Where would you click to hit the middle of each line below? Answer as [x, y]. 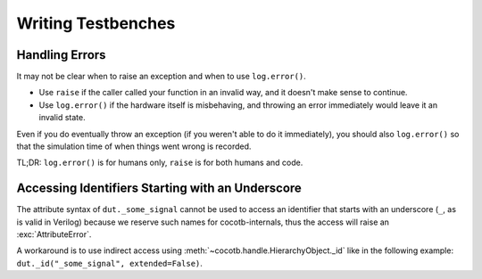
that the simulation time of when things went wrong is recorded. [134, 146]
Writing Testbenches [96, 23]
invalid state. [62, 118]
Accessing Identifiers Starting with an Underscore [159, 189]
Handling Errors [61, 55]
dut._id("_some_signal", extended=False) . [109, 263]
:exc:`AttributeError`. [54, 234]
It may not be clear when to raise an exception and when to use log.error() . [162, 77]
